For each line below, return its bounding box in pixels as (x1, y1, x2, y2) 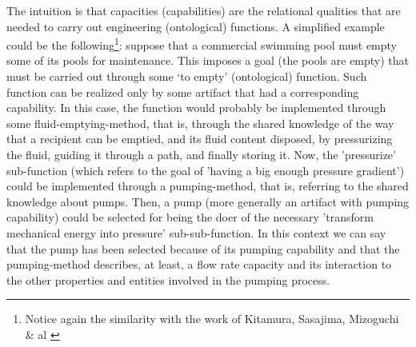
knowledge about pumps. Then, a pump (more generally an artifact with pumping (6, 193, 410, 209)
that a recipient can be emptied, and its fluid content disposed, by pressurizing (6, 130, 393, 147)
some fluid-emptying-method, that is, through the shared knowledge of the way (6, 114, 394, 131)
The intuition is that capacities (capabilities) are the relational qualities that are (6, 2, 401, 18)
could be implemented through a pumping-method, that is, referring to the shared (6, 177, 409, 194)
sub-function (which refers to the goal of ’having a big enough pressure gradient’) (6, 162, 405, 178)
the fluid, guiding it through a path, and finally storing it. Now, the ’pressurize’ (6, 146, 396, 162)
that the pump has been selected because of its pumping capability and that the (6, 240, 400, 257)
